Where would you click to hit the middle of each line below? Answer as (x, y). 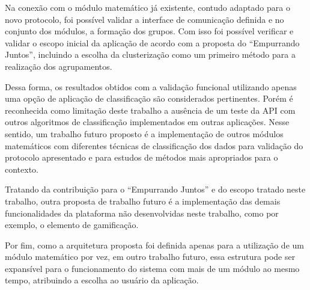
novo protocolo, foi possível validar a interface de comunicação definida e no (144, 19)
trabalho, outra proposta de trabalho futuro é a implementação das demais (143, 201)
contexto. (22, 169)
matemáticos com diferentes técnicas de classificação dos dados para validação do (154, 145)
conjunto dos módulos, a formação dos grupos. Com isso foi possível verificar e (149, 31)
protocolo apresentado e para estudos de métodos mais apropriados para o (141, 157)
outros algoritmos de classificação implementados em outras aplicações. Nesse (147, 122)
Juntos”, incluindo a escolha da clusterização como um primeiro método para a (150, 54)
